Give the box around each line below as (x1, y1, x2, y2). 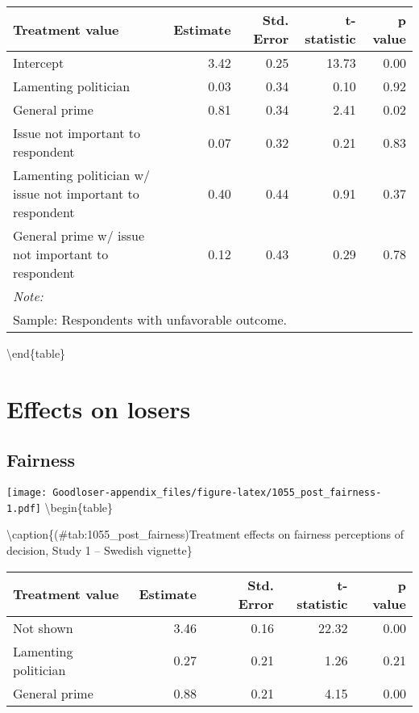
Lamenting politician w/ (13, 166, 151, 184)
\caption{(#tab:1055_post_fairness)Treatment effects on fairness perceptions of (6, 526, 404, 543)
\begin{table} (44, 498, 114, 515)
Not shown (13, 618, 73, 637)
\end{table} (6, 345, 66, 361)
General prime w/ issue (13, 226, 145, 245)
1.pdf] (6, 502, 41, 514)
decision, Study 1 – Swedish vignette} (6, 542, 193, 559)
